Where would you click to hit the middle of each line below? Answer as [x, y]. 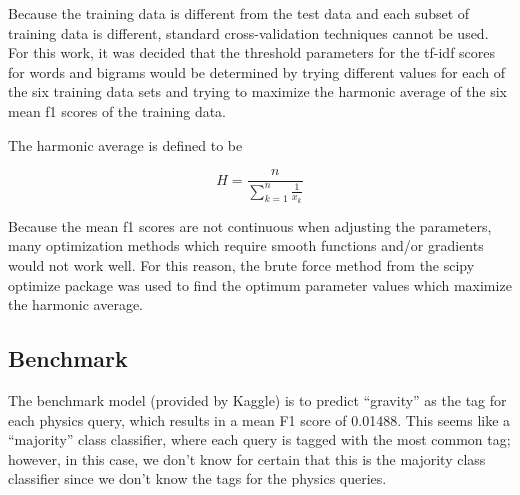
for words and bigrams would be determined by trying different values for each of [257, 71]
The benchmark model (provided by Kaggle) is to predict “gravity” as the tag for [257, 399]
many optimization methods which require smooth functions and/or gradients [246, 245]
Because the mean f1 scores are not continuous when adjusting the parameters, [250, 225]
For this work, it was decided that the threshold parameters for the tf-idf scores [252, 52]
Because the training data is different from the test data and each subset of [239, 13]
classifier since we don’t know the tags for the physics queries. [197, 478]
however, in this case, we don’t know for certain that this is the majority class [247, 458]
